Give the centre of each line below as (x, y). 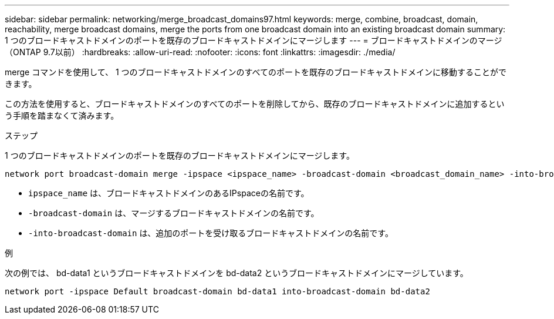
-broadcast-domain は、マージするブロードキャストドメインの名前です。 (174, 213)
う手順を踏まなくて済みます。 (62, 115)
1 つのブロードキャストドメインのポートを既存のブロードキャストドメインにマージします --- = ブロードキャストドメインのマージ (254, 40)
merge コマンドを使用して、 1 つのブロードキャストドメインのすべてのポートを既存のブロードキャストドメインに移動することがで (256, 72)
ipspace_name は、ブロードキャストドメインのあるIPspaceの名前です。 (169, 193)
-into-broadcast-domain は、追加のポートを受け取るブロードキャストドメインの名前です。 (211, 233)
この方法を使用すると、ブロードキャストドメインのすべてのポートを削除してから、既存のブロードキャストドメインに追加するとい (255, 104)
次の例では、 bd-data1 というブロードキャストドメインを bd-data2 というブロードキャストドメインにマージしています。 (237, 273)
